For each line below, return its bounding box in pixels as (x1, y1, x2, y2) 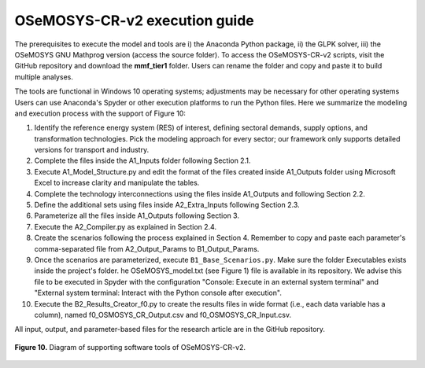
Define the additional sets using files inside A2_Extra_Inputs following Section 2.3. (34, 201, 300, 210)
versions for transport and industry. (34, 145, 150, 155)
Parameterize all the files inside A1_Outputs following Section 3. (34, 211, 240, 220)
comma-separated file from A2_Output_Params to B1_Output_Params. (34, 244, 260, 253)
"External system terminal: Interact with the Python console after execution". (34, 288, 283, 298)
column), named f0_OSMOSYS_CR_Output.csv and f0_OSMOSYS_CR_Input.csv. (34, 310, 292, 319)
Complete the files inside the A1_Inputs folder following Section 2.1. (34, 156, 251, 165)
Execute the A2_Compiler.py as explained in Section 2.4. (34, 222, 216, 231)
